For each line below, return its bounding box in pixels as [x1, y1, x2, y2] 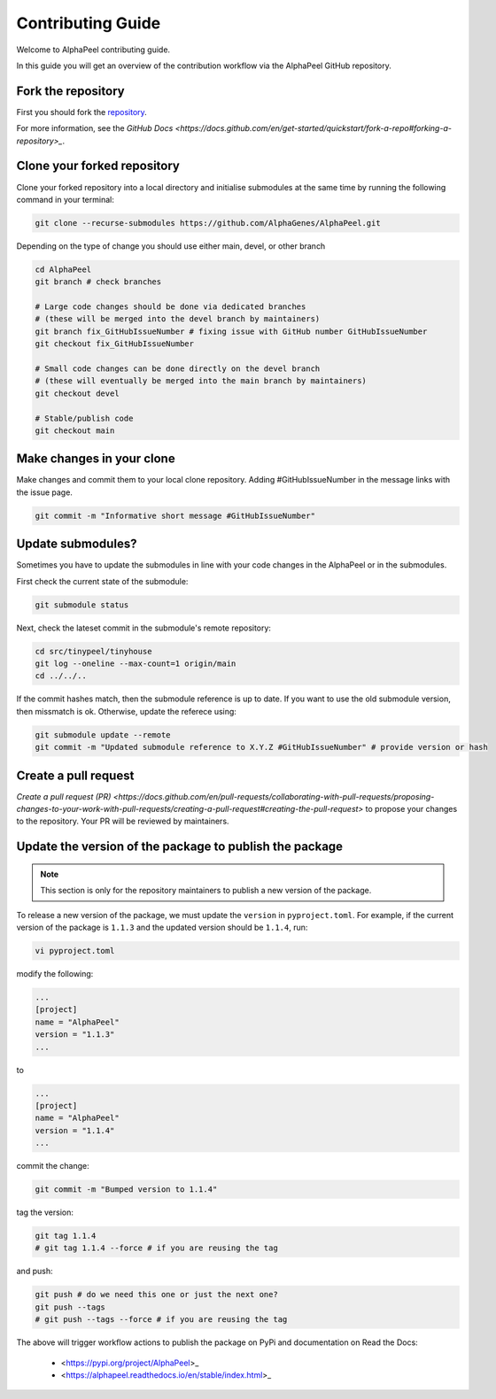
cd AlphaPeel [35, 264, 92, 274]
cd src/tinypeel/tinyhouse [35, 646, 152, 656]
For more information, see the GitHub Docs [16, 123, 174, 134]
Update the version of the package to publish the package [16, 839, 344, 854]
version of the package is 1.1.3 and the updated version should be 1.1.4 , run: [16, 922, 308, 933]
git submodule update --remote [35, 730, 172, 739]
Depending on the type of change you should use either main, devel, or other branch [16, 240, 326, 251]
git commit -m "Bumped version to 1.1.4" [35, 1185, 218, 1194]
